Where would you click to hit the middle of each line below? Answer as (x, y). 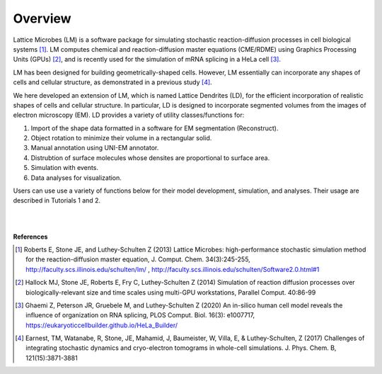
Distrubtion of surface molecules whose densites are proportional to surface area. (150, 158)
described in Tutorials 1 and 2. (57, 200)
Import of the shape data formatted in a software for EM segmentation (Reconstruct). (155, 128)
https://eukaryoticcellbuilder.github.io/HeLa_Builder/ (102, 325)
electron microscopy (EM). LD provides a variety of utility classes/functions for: (129, 115)
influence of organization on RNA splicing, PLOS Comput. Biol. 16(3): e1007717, (140, 315)
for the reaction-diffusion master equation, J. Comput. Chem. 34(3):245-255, (138, 259)
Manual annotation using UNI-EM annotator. (95, 148)
